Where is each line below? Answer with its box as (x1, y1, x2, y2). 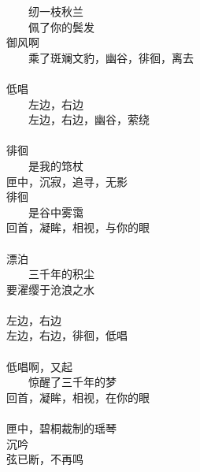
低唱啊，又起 (6, 358, 72, 374)
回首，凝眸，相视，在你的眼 (6, 388, 150, 405)
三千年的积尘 (28, 266, 94, 282)
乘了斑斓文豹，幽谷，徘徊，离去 (28, 49, 194, 65)
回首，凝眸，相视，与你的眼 (6, 219, 150, 236)
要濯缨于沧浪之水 (6, 281, 94, 297)
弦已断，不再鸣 (6, 451, 83, 467)
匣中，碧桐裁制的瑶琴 (6, 420, 117, 437)
